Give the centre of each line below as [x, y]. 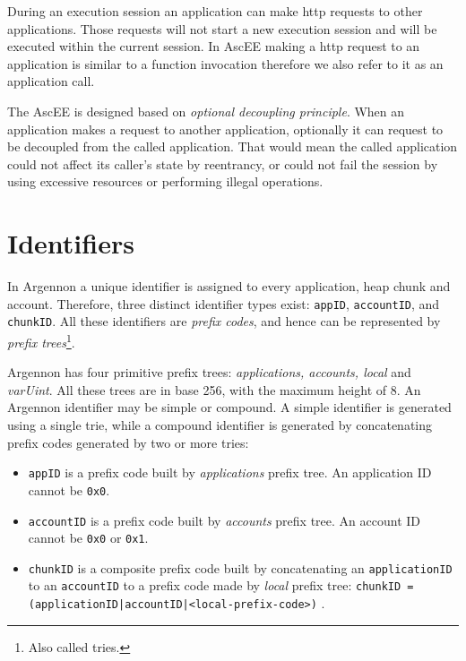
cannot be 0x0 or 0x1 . [88, 538]
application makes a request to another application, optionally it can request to [225, 129]
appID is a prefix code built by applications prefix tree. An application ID [230, 472]
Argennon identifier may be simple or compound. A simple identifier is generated [229, 407]
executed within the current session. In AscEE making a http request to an [214, 46]
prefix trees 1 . [41, 340]
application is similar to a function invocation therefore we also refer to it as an [225, 63]
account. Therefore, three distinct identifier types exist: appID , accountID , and [224, 303]
